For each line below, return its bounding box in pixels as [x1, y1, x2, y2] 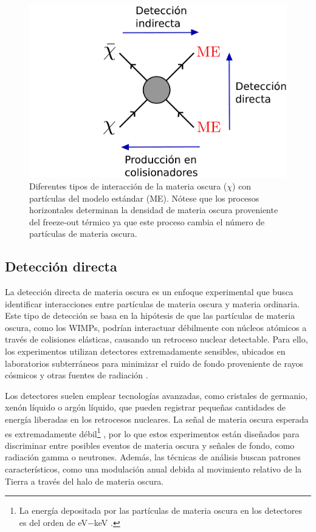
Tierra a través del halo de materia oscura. [5, 474, 164, 487]
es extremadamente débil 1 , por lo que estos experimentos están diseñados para [5, 425, 300, 440]
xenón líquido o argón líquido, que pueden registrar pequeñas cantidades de [5, 401, 286, 414]
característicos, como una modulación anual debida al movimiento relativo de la [5, 463, 302, 476]
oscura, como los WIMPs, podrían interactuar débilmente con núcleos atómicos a [5, 321, 307, 333]
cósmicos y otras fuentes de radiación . [5, 369, 148, 381]
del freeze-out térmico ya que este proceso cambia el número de [29, 215, 265, 228]
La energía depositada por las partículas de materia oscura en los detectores [19, 504, 302, 517]
